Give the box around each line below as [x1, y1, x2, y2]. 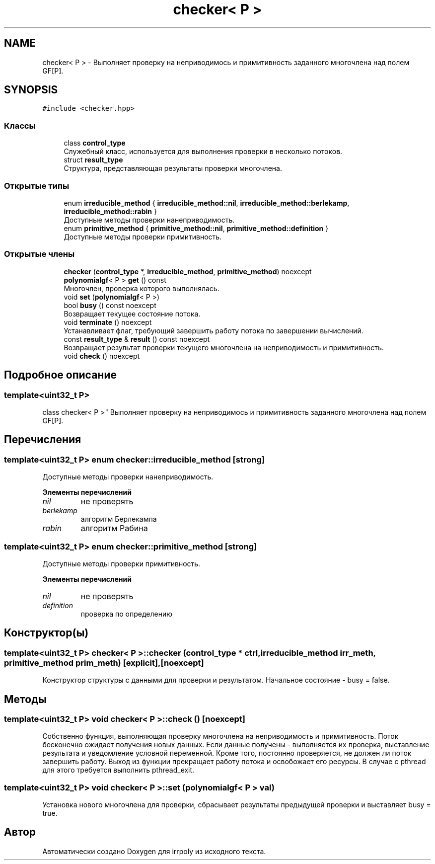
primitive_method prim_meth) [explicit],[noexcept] [4, 657, 204, 668]
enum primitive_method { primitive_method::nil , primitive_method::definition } [64, 224, 329, 233]
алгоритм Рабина [80, 523, 148, 534]
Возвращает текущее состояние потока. [64, 309, 201, 318]
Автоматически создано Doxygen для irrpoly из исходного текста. [42, 847, 266, 856]
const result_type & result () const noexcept [64, 334, 210, 343]
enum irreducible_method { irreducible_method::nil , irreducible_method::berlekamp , [64, 198, 350, 207]
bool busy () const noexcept [64, 301, 156, 310]
